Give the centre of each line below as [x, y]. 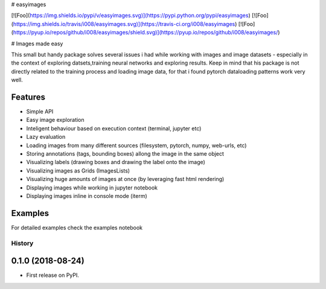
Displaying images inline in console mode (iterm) [87, 195]
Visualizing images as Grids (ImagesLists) [78, 170]
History [22, 243]
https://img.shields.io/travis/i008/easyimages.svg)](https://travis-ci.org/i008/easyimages [124, 24]
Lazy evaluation [46, 137]
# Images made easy [37, 43]
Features [28, 97]
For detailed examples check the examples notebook [77, 227]
